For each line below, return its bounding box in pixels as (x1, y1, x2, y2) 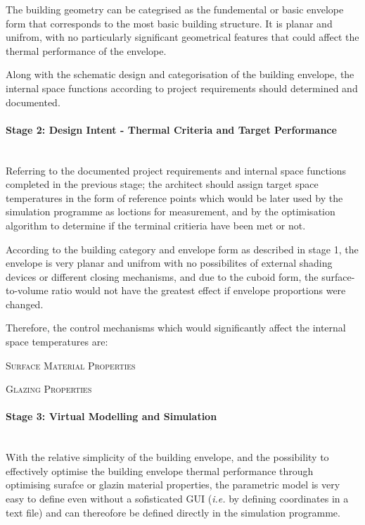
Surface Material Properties (6, 358, 136, 372)
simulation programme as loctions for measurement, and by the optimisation (6, 204, 335, 219)
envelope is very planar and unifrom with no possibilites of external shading (6, 255, 333, 270)
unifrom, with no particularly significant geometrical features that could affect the (6, 30, 359, 44)
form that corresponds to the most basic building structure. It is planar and (6, 15, 333, 30)
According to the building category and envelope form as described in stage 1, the (6, 241, 359, 256)
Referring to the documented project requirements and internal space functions (6, 163, 347, 177)
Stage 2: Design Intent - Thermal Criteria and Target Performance (6, 122, 337, 137)
